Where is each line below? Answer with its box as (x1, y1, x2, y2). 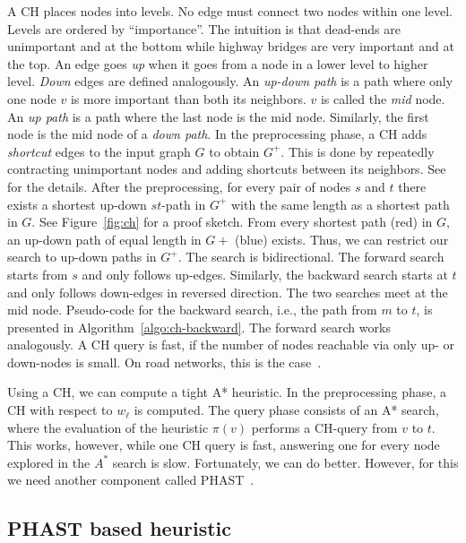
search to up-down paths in (7, 247, 157, 266)
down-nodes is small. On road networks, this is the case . (7, 352, 322, 371)
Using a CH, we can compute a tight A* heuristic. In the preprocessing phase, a (7, 383, 447, 401)
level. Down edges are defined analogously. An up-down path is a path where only (7, 72, 453, 90)
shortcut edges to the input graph (7, 142, 191, 160)
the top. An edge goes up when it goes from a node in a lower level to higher (7, 54, 428, 73)
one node (7, 89, 56, 108)
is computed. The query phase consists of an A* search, (134, 401, 439, 419)
